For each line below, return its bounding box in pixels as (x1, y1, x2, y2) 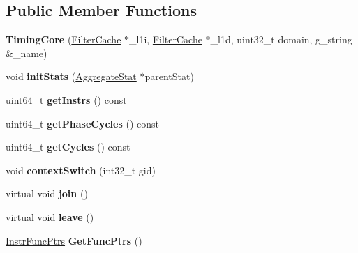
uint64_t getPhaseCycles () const (6, 116, 159, 130)
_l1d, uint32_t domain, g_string (210, 32, 352, 47)
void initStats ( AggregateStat (6, 69, 137, 84)
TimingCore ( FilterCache (6, 32, 121, 47)
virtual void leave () (6, 209, 94, 224)
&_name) (6, 45, 47, 60)
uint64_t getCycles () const (6, 139, 130, 154)
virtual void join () (6, 186, 88, 201)
